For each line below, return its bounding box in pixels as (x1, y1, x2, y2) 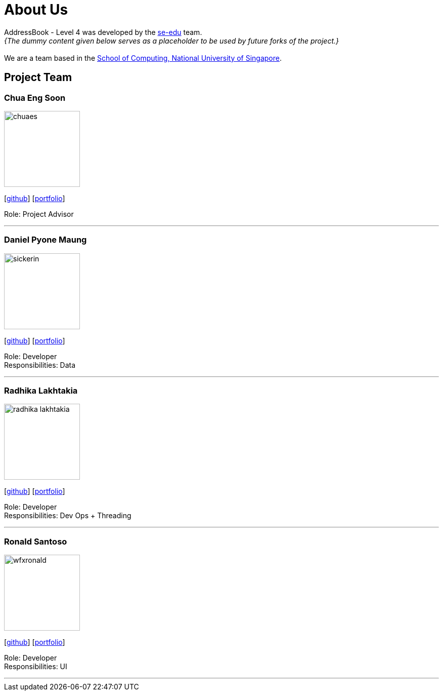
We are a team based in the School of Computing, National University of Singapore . (4, 53, 282, 62)
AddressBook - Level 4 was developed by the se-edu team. (4, 27, 202, 36)
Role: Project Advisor (4, 209, 74, 218)
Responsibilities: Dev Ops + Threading (4, 511, 131, 520)
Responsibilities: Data (4, 360, 76, 369)
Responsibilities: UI (4, 662, 67, 671)
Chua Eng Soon (4, 92, 66, 103)
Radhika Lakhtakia (4, 385, 78, 396)
